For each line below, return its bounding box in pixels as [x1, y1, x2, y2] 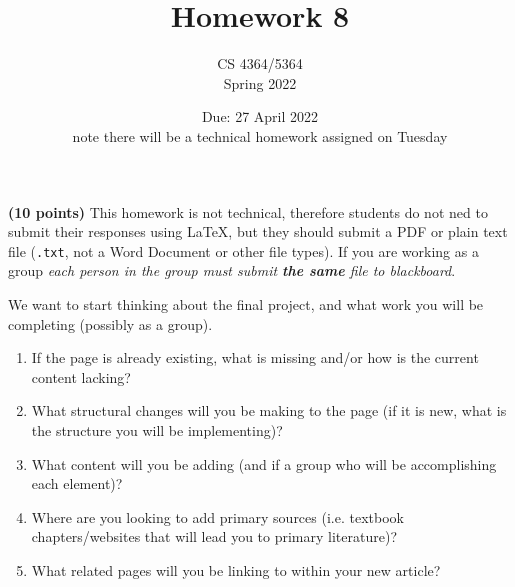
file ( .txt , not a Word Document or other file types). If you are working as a [8, 240, 479, 261]
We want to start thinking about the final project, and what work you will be [8, 293, 484, 314]
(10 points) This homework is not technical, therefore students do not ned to [8, 201, 488, 222]
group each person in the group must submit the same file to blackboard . [8, 260, 456, 281]
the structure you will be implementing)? [31, 419, 283, 440]
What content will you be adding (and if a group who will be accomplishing [31, 453, 497, 474]
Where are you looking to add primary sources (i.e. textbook [31, 506, 404, 527]
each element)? [31, 473, 123, 494]
